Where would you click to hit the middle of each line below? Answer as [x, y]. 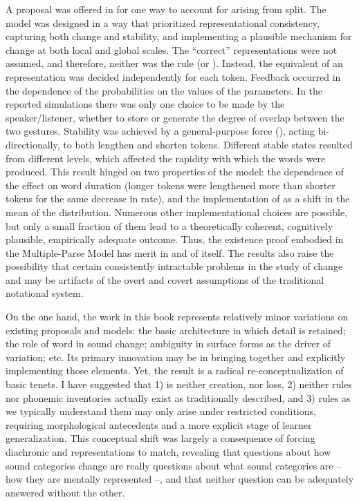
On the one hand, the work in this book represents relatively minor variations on [177, 317]
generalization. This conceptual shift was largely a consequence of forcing [160, 438]
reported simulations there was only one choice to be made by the [145, 104]
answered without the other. [65, 492]
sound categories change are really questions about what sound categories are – [174, 465]
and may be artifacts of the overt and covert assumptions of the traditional [165, 279]
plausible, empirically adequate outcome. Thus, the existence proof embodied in [175, 239]
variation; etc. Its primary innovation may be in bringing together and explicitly [176, 357]
